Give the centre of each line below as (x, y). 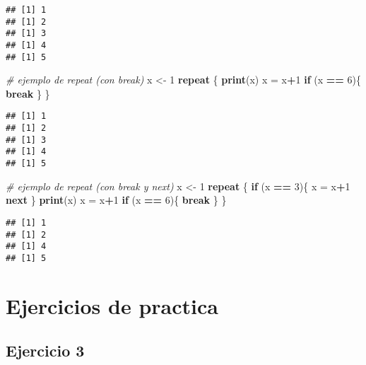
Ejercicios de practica (112, 305)
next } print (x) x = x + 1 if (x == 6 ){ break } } (116, 200)
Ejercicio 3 (45, 350)
